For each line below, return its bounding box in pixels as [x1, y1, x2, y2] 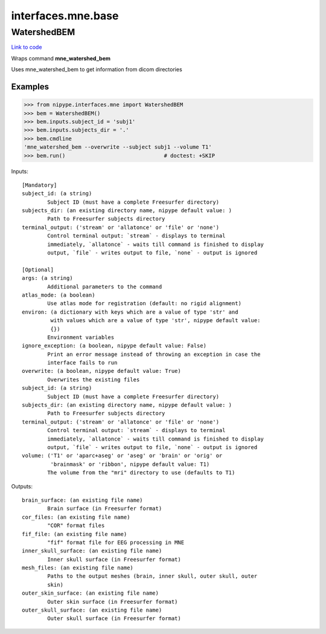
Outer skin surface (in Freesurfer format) [47, 598, 178, 605]
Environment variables [47, 334, 115, 341]
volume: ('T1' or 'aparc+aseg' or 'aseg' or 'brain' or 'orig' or [22, 452, 223, 459]
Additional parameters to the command [47, 283, 162, 290]
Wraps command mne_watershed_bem [11, 54, 111, 62]
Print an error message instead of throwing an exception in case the [47, 351, 261, 358]
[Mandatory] [22, 181, 57, 189]
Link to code [11, 44, 42, 51]
